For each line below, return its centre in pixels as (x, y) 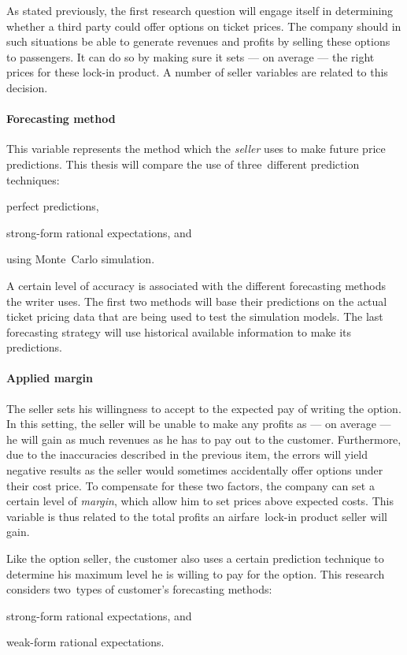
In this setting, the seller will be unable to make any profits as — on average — (199, 424)
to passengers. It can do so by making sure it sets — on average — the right (191, 56)
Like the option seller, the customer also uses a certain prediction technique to (195, 558)
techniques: (33, 179)
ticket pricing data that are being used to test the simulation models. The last (195, 316)
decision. (27, 87)
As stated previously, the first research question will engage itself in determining (200, 10)
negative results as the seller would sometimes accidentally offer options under (195, 470)
